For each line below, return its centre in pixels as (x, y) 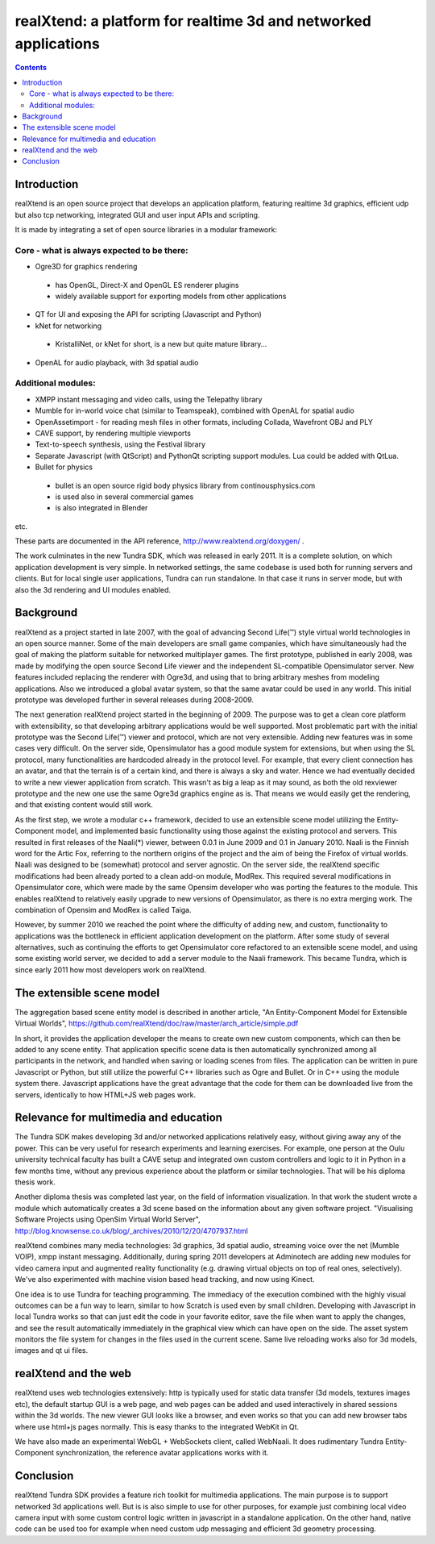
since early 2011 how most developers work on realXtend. (111, 970)
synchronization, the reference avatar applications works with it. (162, 1453)
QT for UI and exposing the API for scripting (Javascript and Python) (148, 314)
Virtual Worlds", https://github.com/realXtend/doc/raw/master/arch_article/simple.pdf (157, 1023)
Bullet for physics (64, 467)
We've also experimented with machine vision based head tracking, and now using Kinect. (165, 1280)
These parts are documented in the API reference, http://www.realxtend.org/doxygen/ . (159, 541)
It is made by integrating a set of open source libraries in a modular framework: (146, 230)
